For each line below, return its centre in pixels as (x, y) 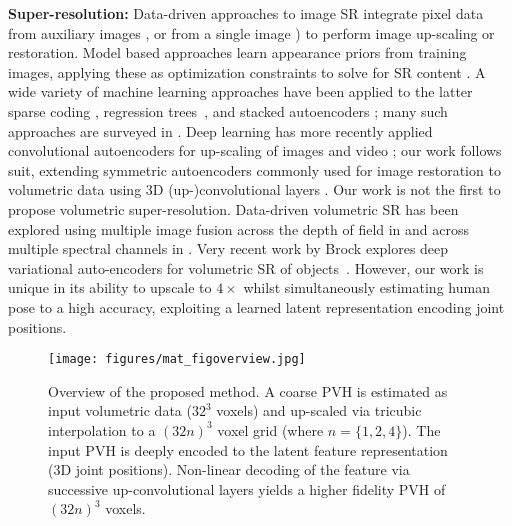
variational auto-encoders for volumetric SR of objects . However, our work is (246, 267)
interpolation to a (102, 429)
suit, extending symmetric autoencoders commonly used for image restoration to (254, 169)
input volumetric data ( (120, 410)
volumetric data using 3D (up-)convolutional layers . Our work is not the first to (254, 189)
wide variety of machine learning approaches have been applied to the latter (240, 91)
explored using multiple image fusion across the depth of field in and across (239, 228)
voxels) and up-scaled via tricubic (319, 410)
